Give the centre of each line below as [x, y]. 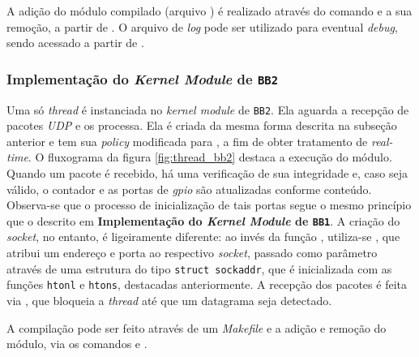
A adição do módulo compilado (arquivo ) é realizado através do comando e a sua [209, 11]
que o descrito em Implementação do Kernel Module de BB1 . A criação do [203, 220]
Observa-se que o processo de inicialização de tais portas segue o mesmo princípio [209, 205]
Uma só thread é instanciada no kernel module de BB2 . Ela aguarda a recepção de [208, 109]
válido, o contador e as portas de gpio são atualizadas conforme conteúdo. [189, 189]
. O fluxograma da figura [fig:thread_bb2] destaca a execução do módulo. [210, 157]
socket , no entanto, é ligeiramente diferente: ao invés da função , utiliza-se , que [203, 237]
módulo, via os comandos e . [77, 344]
